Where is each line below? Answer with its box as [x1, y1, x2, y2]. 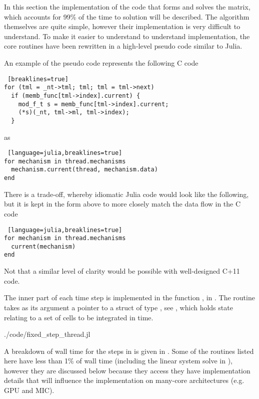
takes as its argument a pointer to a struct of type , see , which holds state [4, 302, 233, 312]
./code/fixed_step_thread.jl [4, 329, 90, 339]
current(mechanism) [11, 243, 76, 250]
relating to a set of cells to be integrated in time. [4, 312, 153, 322]
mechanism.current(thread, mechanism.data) [11, 166, 158, 173]
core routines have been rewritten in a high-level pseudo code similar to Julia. [4, 41, 242, 51]
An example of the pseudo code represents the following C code [4, 57, 198, 68]
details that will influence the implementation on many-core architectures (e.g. [4, 375, 244, 385]
